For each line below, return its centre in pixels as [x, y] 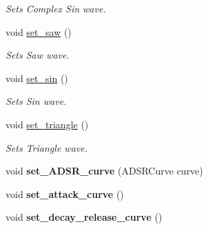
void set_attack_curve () [65, 193]
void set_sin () [37, 78]
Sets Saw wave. [38, 55]
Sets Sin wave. [36, 101]
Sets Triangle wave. [46, 147]
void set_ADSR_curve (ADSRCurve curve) [104, 171]
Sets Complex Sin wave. [56, 8]
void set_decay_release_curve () [84, 217]
